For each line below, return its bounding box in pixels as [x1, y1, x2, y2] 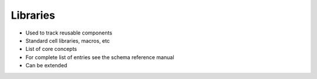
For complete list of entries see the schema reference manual [25, 53, 174, 61]
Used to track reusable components [25, 29, 113, 36]
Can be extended [25, 62, 68, 69]
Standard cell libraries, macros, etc [25, 37, 110, 44]
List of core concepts [25, 46, 77, 53]
